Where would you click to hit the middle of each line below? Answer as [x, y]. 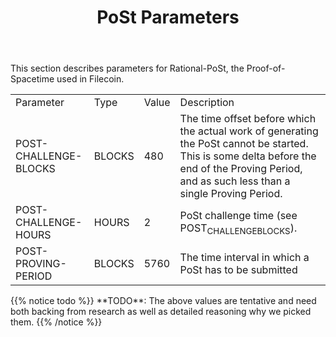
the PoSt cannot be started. [244, 144]
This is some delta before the [248, 156]
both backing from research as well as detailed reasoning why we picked [161, 312]
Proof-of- [266, 68]
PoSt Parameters [168, 17]
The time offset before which [248, 119]
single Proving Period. [231, 194]
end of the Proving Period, [241, 169]
